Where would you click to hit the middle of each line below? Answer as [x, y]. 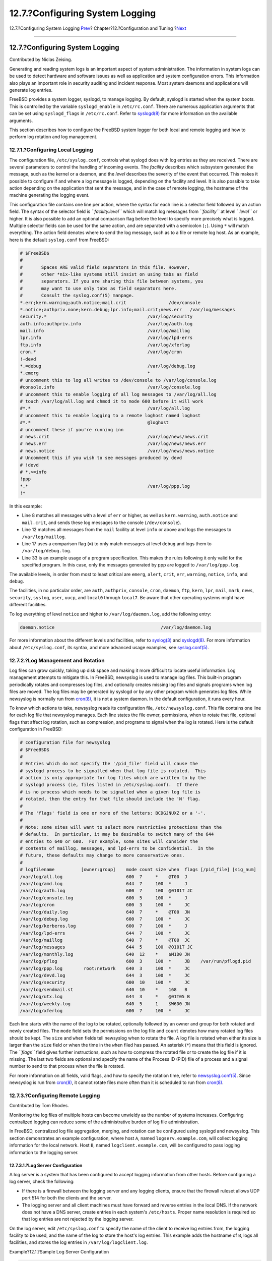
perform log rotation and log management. [53, 137]
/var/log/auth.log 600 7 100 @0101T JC [106, 891]
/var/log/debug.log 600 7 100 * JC [105, 919]
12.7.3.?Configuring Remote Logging [55, 1096]
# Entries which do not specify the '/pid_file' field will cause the [109, 764]
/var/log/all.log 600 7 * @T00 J [104, 877]
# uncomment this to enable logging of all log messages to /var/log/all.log [118, 394]
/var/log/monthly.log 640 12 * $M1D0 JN [105, 954]
